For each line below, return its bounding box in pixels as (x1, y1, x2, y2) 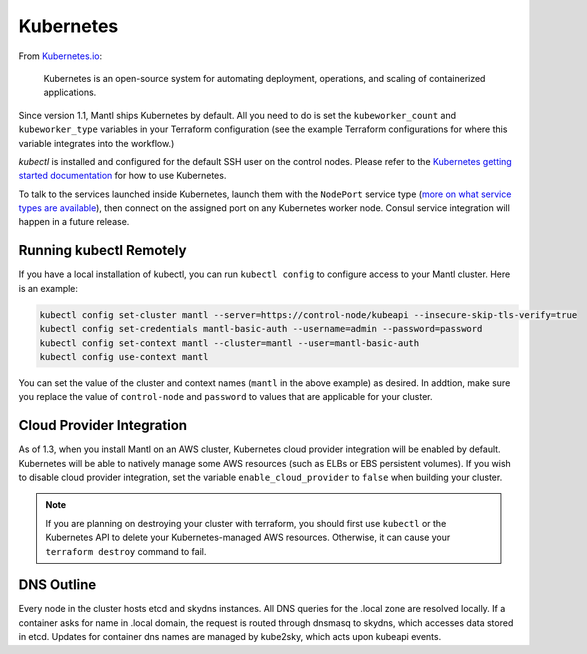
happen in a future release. (18, 216, 130, 228)
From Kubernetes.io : (18, 50, 103, 62)
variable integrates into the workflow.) (18, 137, 175, 149)
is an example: (18, 282, 79, 294)
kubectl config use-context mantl (39, 351, 209, 362)
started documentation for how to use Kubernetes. (18, 170, 227, 182)
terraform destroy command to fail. (45, 545, 207, 557)
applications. (43, 86, 97, 99)
